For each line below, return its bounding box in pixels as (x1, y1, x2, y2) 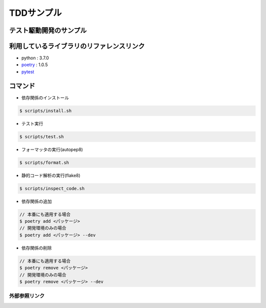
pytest (21, 69, 34, 75)
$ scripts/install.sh (19, 108, 72, 114)
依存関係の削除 (21, 245, 52, 251)
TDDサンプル (9, 7, 62, 18)
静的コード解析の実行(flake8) (21, 172, 81, 178)
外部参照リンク (9, 293, 45, 300)
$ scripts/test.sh (19, 134, 64, 139)
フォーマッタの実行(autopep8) (21, 146, 83, 153)
